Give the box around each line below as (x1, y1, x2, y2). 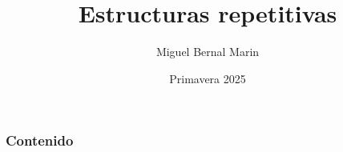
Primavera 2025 (169, 70, 246, 86)
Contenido (6, 130, 74, 150)
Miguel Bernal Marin (155, 43, 260, 60)
